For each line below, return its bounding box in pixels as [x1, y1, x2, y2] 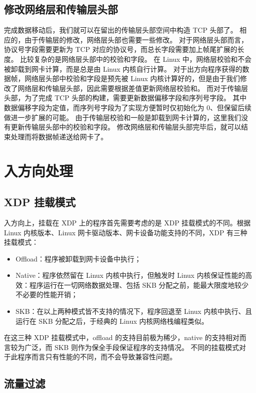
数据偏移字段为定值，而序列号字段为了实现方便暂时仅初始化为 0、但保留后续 [4, 102, 252, 112]
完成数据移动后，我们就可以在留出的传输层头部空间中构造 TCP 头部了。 [4, 25, 238, 35]
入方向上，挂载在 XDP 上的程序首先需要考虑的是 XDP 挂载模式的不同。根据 [4, 217, 251, 227]
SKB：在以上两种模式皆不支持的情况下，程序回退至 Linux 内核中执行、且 [15, 306, 252, 316]
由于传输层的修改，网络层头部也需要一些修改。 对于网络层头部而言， [24, 34, 248, 44]
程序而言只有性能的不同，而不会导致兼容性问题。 [17, 351, 177, 362]
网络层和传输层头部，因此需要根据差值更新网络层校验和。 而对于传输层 [17, 83, 248, 93]
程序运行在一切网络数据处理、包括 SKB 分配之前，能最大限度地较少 [29, 279, 249, 290]
